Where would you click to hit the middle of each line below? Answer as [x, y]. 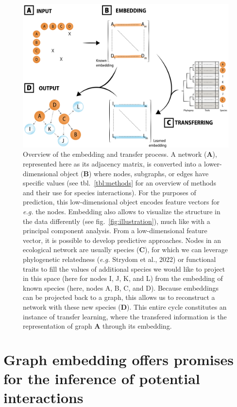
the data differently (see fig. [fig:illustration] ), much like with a [117, 221]
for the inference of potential [102, 379]
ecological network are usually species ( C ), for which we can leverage [125, 250]
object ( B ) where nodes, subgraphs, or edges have [135, 173]
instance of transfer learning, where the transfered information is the [125, 316]
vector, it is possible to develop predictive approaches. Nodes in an [122, 240]
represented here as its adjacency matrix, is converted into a [112, 164]
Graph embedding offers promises [118, 359]
